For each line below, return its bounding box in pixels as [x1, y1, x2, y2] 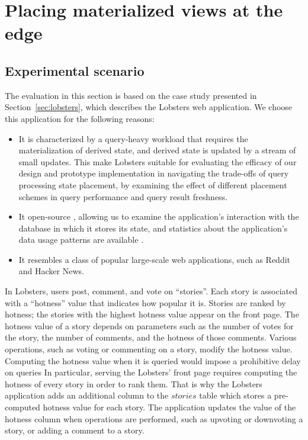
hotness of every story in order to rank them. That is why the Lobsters [5, 377, 262, 390]
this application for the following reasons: [5, 112, 155, 124]
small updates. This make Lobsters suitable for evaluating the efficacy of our [18, 155, 297, 168]
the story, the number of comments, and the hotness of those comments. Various [5, 331, 297, 343]
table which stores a [199, 389, 272, 402]
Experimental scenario [5, 61, 145, 79]
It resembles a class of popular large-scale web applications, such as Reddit [18, 253, 291, 265]
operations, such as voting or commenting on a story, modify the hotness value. [5, 343, 293, 355]
